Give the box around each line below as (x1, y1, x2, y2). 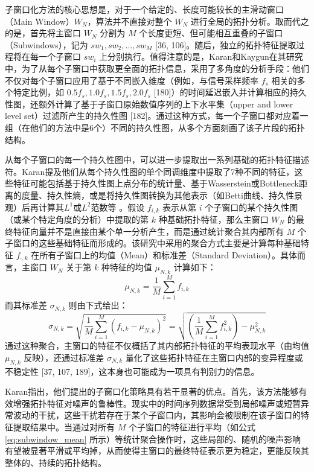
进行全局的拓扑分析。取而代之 (190, 14, 309, 27)
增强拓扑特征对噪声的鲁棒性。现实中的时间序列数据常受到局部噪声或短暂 (13, 397, 301, 409)
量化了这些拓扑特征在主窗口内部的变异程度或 (125, 351, 303, 363)
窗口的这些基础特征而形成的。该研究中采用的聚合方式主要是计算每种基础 (13, 237, 301, 249)
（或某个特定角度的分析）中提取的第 (5, 212, 149, 225)
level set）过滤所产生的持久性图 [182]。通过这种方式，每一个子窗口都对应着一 (5, 109, 309, 122)
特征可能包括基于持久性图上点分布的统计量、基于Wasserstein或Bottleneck (13, 177, 299, 190)
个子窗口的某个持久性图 (205, 200, 298, 213)
